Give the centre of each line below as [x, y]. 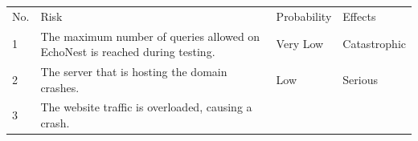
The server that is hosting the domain [134, 72]
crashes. [60, 87]
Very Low [300, 44]
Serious [360, 79]
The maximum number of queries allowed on [150, 36]
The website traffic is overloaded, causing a [146, 107]
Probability [304, 16]
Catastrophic [374, 44]
